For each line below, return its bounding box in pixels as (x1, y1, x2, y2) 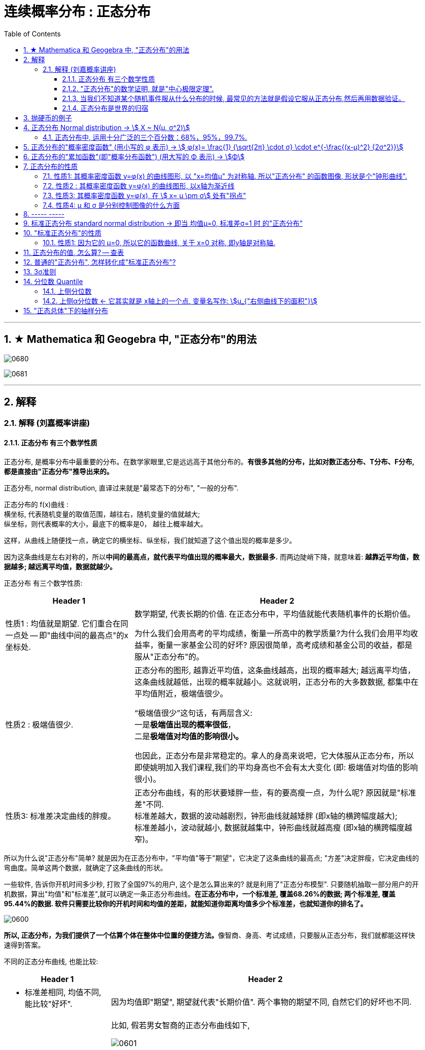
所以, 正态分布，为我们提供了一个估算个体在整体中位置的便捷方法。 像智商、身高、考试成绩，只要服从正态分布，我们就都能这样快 (4, 931, 415, 939)
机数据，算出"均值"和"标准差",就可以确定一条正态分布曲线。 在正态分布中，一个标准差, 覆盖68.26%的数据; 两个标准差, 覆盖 (4, 889, 395, 898)
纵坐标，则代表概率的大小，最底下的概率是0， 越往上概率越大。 (4, 519, 207, 528)
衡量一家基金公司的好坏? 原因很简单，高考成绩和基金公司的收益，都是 (158, 640, 412, 650)
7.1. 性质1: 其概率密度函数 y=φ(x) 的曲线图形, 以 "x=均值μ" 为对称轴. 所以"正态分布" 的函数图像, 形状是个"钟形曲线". (43, 171, 408, 180)
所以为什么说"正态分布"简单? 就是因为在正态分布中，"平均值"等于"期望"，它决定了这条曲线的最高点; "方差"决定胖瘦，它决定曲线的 (4, 853, 419, 862)
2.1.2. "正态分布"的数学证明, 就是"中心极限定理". (62, 84, 214, 93)
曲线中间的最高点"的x (50, 630, 129, 640)
